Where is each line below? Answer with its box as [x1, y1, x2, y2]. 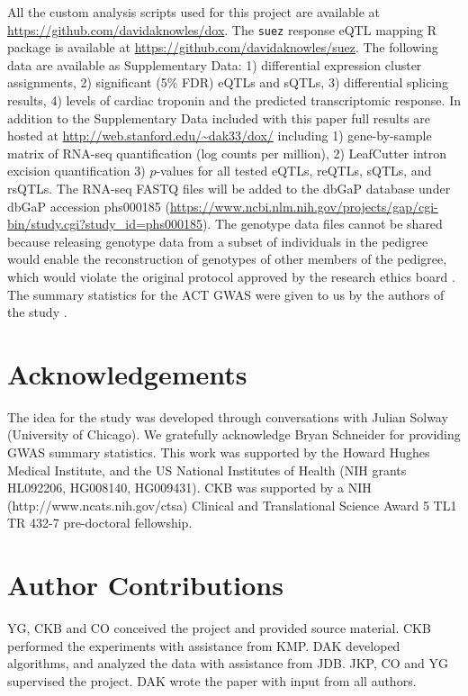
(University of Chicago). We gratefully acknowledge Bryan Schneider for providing [7, 425, 461, 444]
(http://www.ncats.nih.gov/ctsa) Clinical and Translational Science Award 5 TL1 [7, 495, 457, 514]
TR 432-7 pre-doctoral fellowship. [7, 513, 193, 532]
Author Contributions [7, 566, 283, 603]
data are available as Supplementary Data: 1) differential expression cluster [7, 55, 422, 74]
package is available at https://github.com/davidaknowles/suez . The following [7, 38, 438, 57]
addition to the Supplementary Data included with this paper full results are [7, 108, 431, 127]
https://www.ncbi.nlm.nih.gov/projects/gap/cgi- [169, 196, 438, 215]
